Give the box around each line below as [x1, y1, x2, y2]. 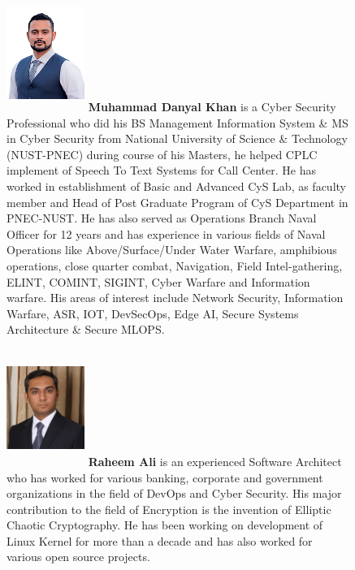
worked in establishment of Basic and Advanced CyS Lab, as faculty [6, 177, 346, 194]
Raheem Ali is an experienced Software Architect [88, 452, 342, 469]
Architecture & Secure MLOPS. [6, 321, 165, 338]
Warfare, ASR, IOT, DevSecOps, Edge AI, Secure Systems [6, 304, 299, 322]
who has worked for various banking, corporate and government [6, 469, 323, 486]
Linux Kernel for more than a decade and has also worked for [6, 532, 313, 549]
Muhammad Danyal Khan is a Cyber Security [88, 98, 336, 114]
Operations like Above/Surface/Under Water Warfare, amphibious [6, 241, 337, 258]
